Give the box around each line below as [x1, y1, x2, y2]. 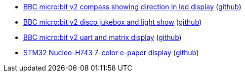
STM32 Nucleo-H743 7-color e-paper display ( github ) [23, 48, 199, 57]
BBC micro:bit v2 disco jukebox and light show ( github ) [23, 18, 202, 26]
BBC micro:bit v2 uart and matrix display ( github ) [23, 33, 182, 41]
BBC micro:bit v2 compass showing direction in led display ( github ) [23, 2, 242, 11]
